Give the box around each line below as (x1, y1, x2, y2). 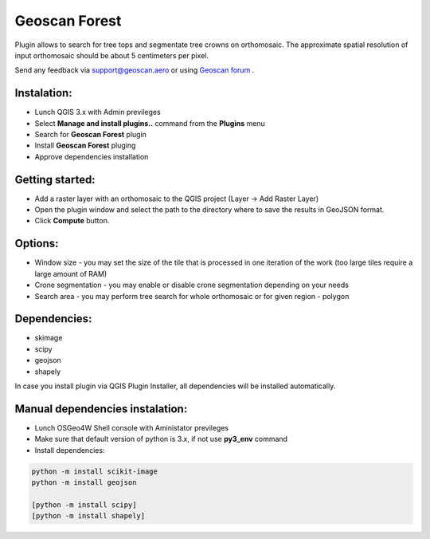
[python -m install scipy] (31, 500, 137, 509)
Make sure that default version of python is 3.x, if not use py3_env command (34, 435, 288, 444)
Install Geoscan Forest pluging (34, 140, 136, 151)
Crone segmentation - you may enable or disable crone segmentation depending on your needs (34, 280, 350, 290)
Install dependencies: (34, 445, 105, 454)
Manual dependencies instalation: (14, 402, 188, 415)
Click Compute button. (34, 216, 110, 226)
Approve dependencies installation (34, 151, 149, 161)
